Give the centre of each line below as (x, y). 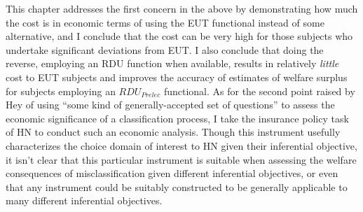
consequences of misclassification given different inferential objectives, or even (172, 173)
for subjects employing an (61, 91)
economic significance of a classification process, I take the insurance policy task (177, 118)
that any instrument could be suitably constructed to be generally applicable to (177, 186)
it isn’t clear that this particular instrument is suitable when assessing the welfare (181, 159)
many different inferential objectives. (84, 200)
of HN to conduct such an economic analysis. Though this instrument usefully (173, 132)
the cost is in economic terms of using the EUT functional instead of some (165, 22)
